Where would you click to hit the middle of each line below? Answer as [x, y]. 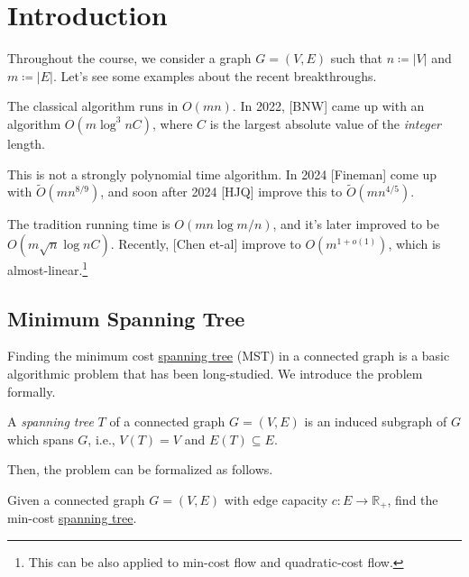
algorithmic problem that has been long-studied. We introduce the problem [215, 373]
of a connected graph [167, 421]
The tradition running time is [89, 224]
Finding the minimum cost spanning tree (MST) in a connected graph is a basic [229, 356]
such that [357, 58]
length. [27, 143]
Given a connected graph [76, 499]
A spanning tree [51, 421]
